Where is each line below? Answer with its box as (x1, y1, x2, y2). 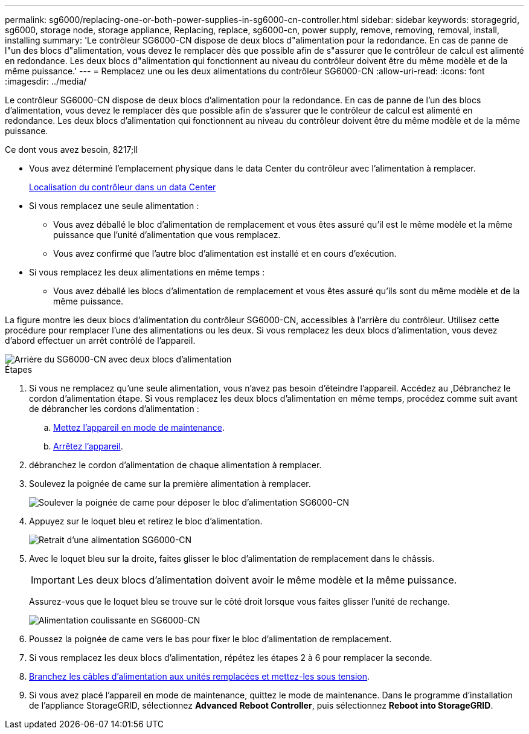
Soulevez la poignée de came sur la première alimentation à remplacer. (29, 478, 311, 489)
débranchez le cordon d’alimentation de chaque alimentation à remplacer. (29, 460, 322, 470)
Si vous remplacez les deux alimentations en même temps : (29, 267, 265, 277)
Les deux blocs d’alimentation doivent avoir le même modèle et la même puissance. (77, 574, 457, 586)
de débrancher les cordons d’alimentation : (29, 404, 199, 414)
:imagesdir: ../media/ (5, 76, 87, 86)
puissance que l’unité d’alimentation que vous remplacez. (53, 230, 281, 240)
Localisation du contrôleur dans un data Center (29, 182, 216, 192)
